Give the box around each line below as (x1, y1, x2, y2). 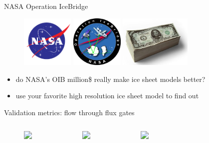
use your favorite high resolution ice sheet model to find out (15, 90, 199, 101)
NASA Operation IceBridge (4, 1, 88, 11)
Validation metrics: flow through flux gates (4, 107, 135, 117)
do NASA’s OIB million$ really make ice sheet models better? (15, 73, 206, 84)
